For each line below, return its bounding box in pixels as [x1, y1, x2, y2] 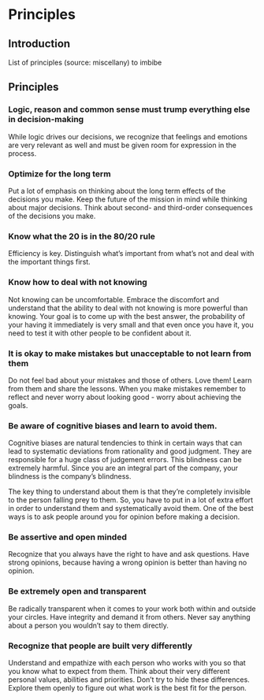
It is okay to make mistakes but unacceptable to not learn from [8, 348, 252, 359]
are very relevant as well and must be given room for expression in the [8, 140, 237, 150]
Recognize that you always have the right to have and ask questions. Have [8, 550, 250, 559]
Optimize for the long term [8, 168, 112, 179]
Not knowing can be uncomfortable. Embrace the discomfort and [8, 294, 219, 304]
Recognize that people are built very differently [8, 640, 193, 651]
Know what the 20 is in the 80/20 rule [8, 231, 156, 242]
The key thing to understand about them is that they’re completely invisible [8, 487, 251, 497]
